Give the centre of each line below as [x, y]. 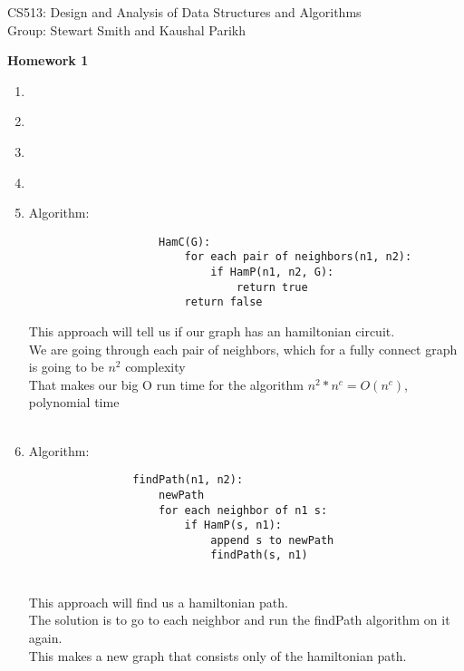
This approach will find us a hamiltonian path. [158, 602]
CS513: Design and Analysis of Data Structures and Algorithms [184, 12]
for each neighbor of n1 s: [243, 510]
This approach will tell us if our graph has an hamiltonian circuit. [212, 331]
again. [45, 637]
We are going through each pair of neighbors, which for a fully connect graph [243, 349]
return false [223, 302]
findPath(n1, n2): [188, 480]
